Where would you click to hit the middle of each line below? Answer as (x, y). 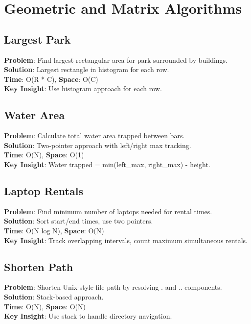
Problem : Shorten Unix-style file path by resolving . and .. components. (113, 287)
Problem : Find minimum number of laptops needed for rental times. (108, 211)
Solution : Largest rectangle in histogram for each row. (87, 69)
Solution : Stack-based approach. (54, 296)
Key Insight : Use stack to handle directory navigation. (88, 316)
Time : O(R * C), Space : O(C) (51, 79)
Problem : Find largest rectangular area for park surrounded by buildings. (116, 60)
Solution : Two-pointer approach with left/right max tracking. (98, 145)
